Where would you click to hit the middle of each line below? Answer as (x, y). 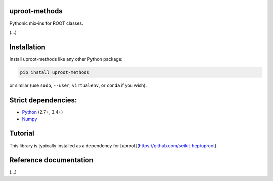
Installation (27, 47)
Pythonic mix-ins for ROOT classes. (46, 23)
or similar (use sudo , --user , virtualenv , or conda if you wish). (78, 85)
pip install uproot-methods (55, 72)
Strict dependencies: (43, 100)
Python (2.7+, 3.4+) (42, 112)
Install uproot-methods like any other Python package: (66, 59)
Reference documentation (51, 160)
